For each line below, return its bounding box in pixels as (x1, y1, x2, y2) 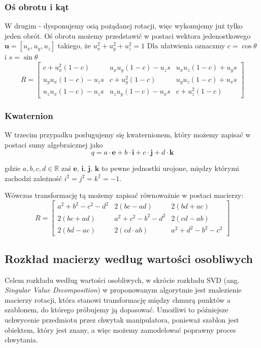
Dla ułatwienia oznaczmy (147, 40, 225, 51)
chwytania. (5, 334, 38, 345)
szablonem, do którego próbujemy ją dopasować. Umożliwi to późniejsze (5, 304, 229, 315)
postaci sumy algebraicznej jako (5, 139, 103, 150)
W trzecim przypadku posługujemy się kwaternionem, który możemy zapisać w (5, 129, 251, 139)
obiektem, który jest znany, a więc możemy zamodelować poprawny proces (5, 324, 236, 335)
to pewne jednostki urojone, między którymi (101, 163, 239, 173)
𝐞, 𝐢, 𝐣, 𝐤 (73, 165, 100, 173)
